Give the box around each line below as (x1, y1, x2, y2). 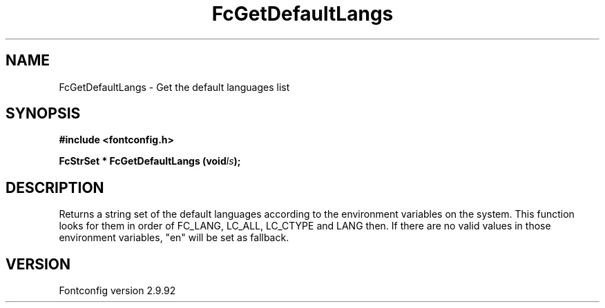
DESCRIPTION (6, 178, 104, 196)
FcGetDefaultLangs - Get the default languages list (59, 81, 290, 93)
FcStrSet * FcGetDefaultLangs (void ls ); (59, 155, 241, 167)
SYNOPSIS (6, 105, 81, 123)
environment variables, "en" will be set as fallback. (59, 232, 289, 244)
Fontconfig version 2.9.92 (59, 285, 176, 297)
